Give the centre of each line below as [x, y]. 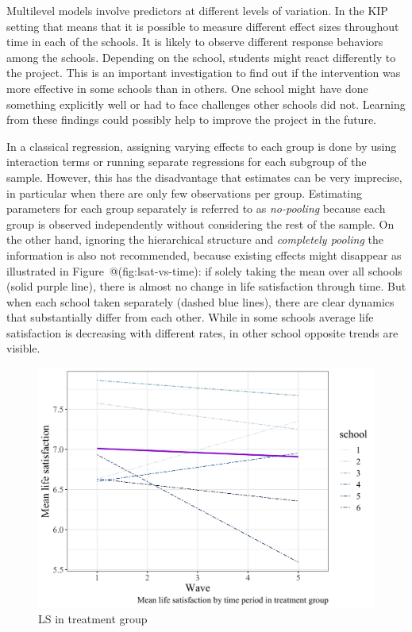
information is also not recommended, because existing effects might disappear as [204, 254]
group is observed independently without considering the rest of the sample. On [200, 224]
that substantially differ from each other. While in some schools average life [190, 317]
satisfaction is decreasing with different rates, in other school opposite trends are [202, 332]
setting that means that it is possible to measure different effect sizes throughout [203, 26]
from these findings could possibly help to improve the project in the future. [192, 119]
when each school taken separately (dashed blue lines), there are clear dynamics [200, 301]
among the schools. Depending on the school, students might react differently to [201, 57]
